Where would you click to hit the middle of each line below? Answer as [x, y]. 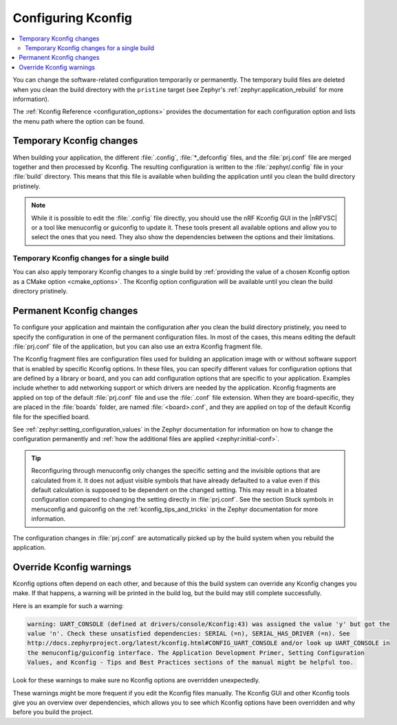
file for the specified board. [51, 416]
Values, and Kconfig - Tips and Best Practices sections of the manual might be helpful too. [191, 662]
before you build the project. [53, 712]
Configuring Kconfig [73, 18]
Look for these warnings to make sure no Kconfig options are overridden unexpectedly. [137, 680]
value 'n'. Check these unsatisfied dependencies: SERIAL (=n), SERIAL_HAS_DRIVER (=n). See [189, 634]
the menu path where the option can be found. [78, 121]
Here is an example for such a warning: [68, 605]
